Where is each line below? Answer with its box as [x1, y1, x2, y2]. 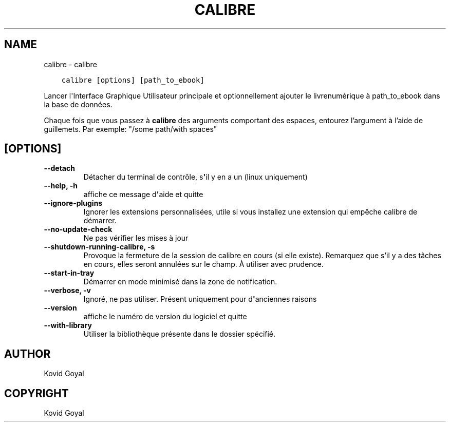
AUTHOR [4, 347, 51, 360]
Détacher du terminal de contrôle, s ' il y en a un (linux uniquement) [83, 172, 308, 182]
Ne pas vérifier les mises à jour [83, 234, 189, 243]
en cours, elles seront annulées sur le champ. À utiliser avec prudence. [83, 260, 324, 269]
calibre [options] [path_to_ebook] [61, 75, 204, 84]
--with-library [44, 321, 92, 330]
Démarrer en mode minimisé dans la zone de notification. [83, 277, 277, 286]
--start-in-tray [44, 268, 95, 278]
